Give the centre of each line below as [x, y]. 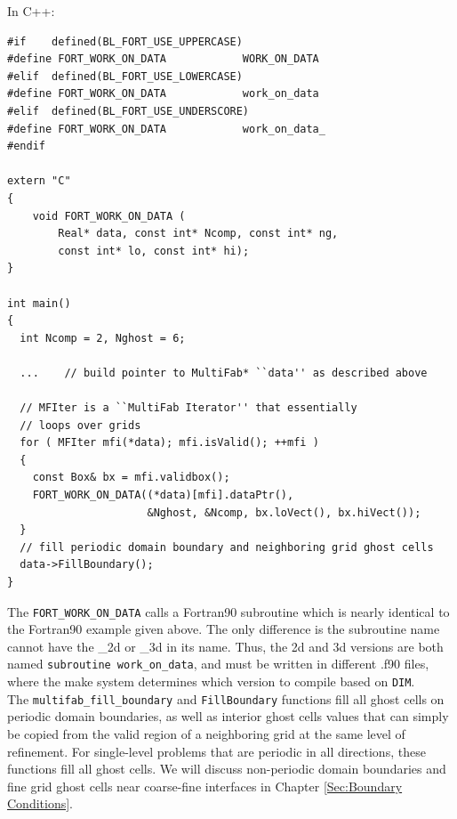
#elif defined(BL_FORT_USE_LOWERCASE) [125, 76]
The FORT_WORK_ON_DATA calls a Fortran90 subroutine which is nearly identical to [228, 611]
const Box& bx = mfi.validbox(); [131, 478]
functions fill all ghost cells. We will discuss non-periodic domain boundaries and [227, 769]
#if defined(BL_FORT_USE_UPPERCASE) [125, 41]
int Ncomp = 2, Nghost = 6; [103, 338]
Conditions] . [40, 803]
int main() [39, 303]
